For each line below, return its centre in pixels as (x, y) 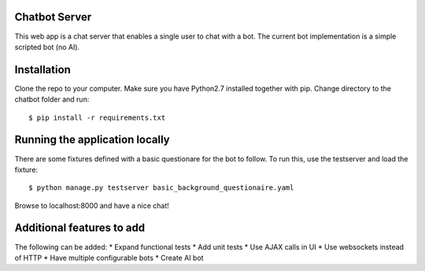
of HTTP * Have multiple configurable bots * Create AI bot (109, 258)
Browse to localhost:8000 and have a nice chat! (92, 206)
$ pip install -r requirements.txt (97, 117)
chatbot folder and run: (52, 99)
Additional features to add (80, 228)
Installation (42, 70)
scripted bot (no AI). (47, 46)
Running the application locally (92, 140)
